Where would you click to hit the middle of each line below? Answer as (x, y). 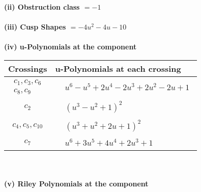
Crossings (28, 68)
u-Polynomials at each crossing (118, 68)
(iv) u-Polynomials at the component (70, 47)
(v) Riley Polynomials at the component (76, 184)
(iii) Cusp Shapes (35, 27)
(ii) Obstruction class (42, 7)
